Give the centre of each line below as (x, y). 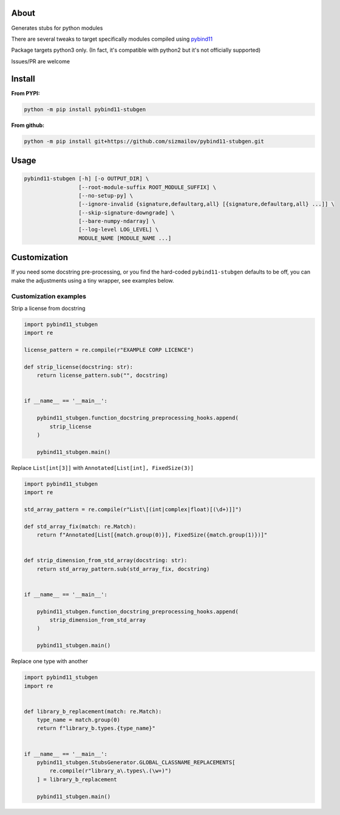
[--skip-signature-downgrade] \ (126, 212)
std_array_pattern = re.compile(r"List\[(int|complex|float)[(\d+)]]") (133, 509)
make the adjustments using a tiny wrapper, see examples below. (93, 280)
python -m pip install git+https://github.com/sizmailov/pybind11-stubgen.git (144, 141)
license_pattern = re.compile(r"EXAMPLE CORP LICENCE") (109, 350)
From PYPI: (25, 93)
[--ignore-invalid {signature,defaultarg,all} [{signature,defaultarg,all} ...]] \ (206, 204)
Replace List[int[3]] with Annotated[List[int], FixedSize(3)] (103, 467)
